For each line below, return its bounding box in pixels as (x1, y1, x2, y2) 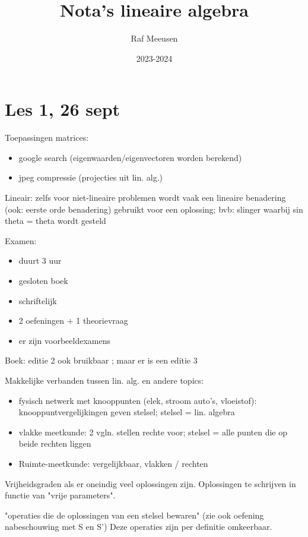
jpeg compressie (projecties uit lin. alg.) (18, 171, 163, 184)
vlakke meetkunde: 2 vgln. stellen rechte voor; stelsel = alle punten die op (18, 425, 287, 438)
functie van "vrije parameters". (5, 489, 116, 501)
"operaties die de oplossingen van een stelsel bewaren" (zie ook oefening (5, 508, 264, 521)
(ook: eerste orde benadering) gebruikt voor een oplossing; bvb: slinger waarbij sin (5, 203, 303, 215)
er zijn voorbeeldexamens (18, 334, 110, 346)
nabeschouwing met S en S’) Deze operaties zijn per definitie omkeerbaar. (5, 520, 272, 533)
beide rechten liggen (18, 437, 91, 450)
